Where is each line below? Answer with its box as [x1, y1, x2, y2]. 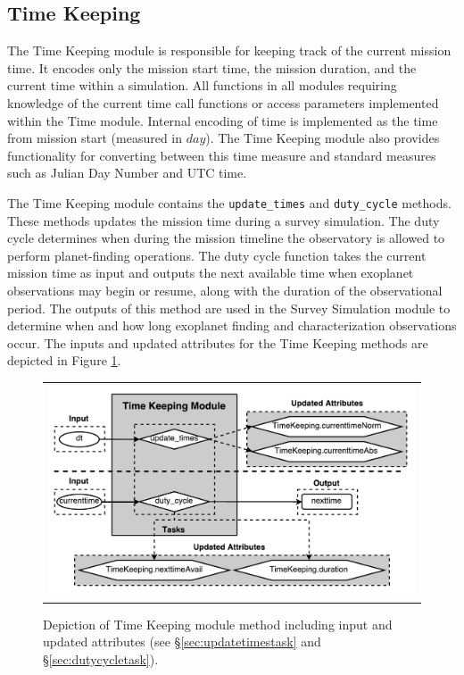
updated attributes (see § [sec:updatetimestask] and [43, 632, 321, 651]
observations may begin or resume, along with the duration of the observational [7, 280, 443, 299]
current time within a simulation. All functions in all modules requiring [7, 76, 397, 95]
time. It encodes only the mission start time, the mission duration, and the [7, 58, 417, 77]
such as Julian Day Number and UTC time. [7, 163, 247, 182]
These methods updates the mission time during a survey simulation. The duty [7, 211, 440, 229]
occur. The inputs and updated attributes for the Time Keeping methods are [7, 333, 428, 352]
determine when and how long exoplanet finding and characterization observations [7, 316, 457, 335]
